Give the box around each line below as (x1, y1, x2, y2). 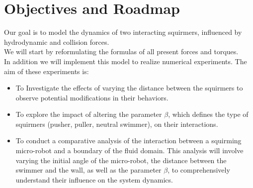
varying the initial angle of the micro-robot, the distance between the (15, 155, 227, 165)
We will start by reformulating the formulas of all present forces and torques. (4, 46, 239, 57)
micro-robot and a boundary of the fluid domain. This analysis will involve (15, 145, 244, 156)
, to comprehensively (168, 165, 230, 175)
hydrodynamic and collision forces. (4, 36, 109, 47)
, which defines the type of (168, 109, 249, 119)
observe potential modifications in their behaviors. (15, 92, 169, 102)
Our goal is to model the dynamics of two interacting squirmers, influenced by (4, 27, 242, 37)
